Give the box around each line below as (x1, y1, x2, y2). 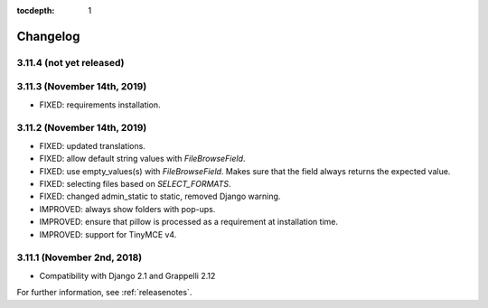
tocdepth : (16, 5, 55, 15)
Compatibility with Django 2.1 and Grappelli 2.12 (39, 270, 216, 281)
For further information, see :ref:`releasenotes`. (16, 287, 192, 298)
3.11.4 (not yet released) (16, 56, 125, 69)
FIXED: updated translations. (39, 140, 146, 151)
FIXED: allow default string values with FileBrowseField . (39, 154, 246, 164)
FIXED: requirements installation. (39, 99, 162, 110)
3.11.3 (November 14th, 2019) (16, 80, 147, 93)
